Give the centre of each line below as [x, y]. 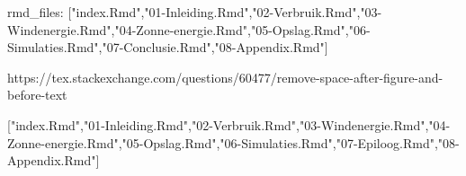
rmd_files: [36, 12]
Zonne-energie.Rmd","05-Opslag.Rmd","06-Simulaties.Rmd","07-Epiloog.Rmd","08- [233, 142]
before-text [37, 95]
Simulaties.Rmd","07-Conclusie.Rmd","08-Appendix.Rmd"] [168, 47]
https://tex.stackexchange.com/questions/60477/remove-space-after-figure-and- [225, 77]
